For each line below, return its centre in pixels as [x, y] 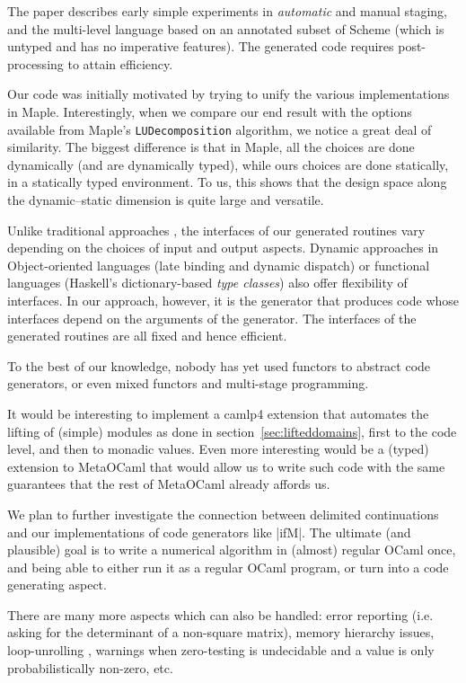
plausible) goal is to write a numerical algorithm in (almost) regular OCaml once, [232, 550]
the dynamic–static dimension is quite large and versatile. [166, 200]
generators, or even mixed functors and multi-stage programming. [188, 383]
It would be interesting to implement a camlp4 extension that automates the [218, 413]
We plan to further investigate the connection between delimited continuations [223, 514]
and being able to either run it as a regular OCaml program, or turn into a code [228, 567]
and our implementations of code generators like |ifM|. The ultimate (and [209, 532]
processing [35, 63]
